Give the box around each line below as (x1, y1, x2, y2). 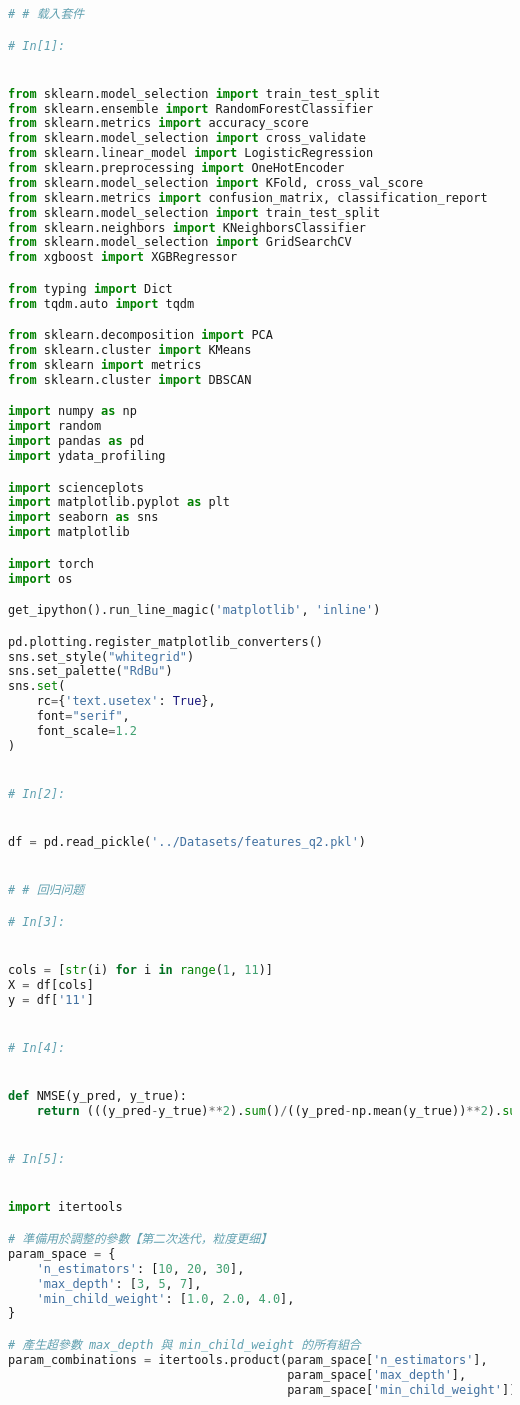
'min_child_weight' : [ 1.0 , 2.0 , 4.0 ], (36, 1291, 295, 1306)
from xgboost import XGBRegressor (8, 250, 238, 265)
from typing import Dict (8, 281, 173, 296)
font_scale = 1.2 (36, 723, 137, 738)
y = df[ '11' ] (8, 992, 94, 1007)
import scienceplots (8, 480, 145, 495)
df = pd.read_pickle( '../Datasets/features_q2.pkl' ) (8, 835, 366, 850)
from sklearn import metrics (8, 358, 202, 373)
